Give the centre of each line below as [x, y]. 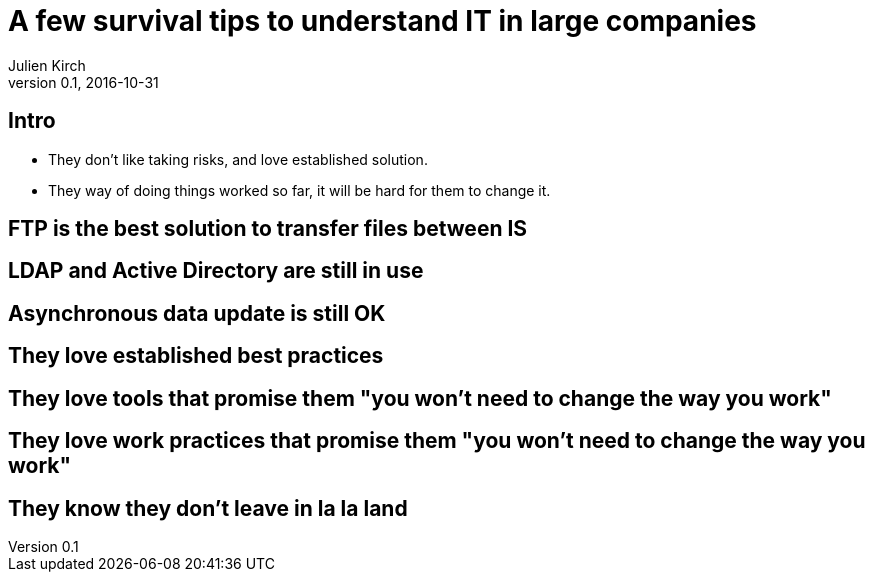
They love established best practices [196, 356]
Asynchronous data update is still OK [197, 313]
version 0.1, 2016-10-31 [83, 82]
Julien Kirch [47, 65]
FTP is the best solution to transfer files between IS [268, 229]
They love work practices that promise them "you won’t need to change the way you [437, 441]
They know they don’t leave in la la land [208, 508]
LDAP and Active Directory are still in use [216, 271]
